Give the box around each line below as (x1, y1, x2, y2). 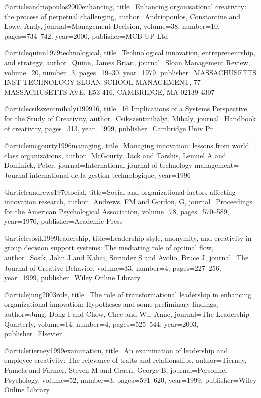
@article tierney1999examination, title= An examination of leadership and (4, 345, 228, 355)
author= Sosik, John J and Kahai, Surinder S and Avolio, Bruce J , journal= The (4, 252, 249, 263)
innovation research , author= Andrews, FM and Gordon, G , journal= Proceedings (4, 196, 253, 207)
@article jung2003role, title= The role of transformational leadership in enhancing (4, 289, 252, 299)
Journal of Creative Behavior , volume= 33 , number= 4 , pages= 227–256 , (4, 262, 221, 273)
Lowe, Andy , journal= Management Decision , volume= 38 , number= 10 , (4, 21, 220, 31)
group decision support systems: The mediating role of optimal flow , (4, 242, 214, 253)
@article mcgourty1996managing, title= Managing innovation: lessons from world (4, 140, 249, 151)
